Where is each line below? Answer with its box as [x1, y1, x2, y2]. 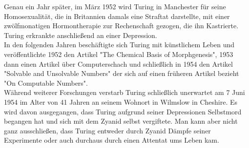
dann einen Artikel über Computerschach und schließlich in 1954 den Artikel [4, 58, 233, 69]
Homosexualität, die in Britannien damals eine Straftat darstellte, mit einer [4, 11, 230, 21]
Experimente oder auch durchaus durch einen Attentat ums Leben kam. [4, 135, 219, 145]
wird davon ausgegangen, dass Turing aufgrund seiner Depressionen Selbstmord [4, 106, 242, 116]
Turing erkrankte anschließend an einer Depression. [4, 30, 157, 40]
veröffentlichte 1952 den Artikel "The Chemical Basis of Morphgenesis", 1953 [4, 49, 233, 59]
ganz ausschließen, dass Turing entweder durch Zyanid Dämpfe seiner [4, 125, 211, 135]
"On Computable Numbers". [4, 77, 88, 88]
